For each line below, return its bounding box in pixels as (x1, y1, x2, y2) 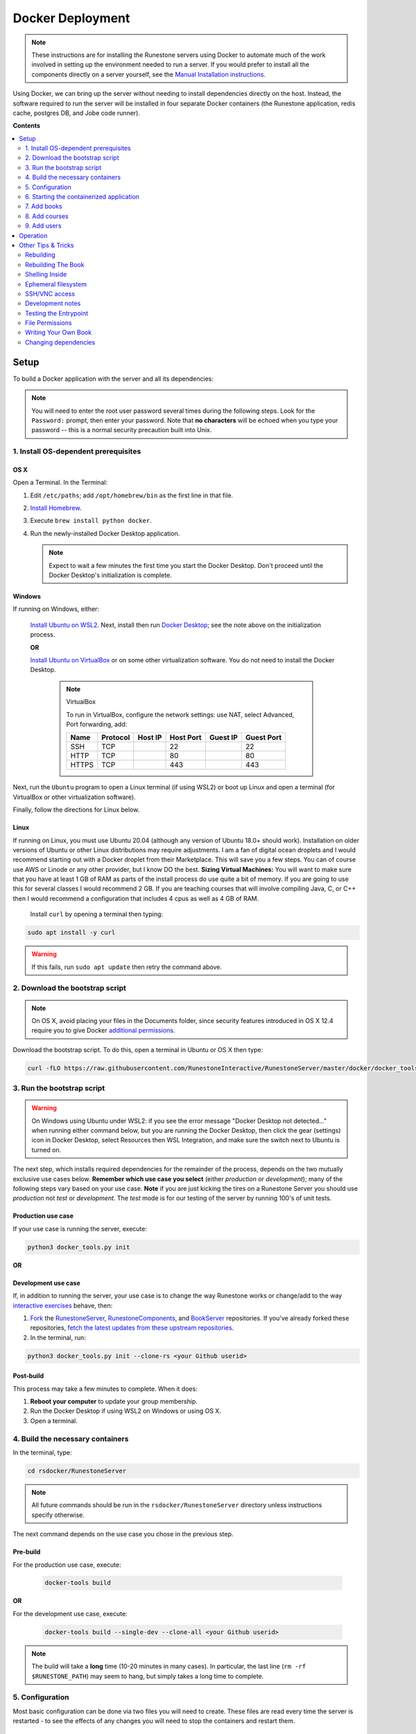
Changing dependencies (25, 338, 96, 346)
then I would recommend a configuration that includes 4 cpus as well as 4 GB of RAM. (12, 894, 259, 902)
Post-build (12, 1372, 44, 1380)
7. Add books (25, 202, 62, 211)
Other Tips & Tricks (19, 241, 74, 249)
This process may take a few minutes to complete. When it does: (12, 1384, 198, 1393)
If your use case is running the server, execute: (12, 1224, 147, 1233)
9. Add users (25, 222, 62, 230)
